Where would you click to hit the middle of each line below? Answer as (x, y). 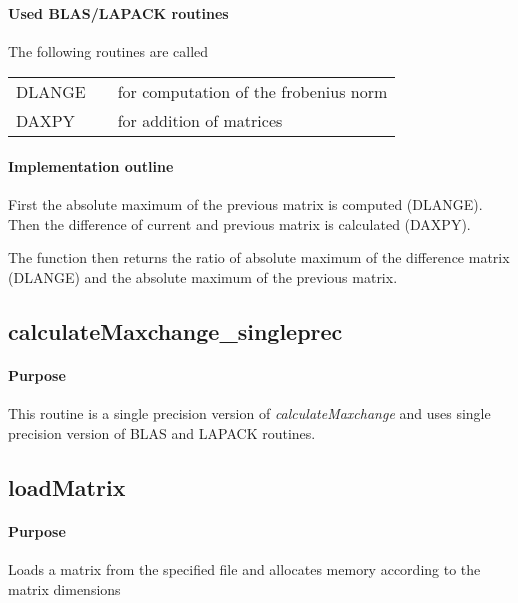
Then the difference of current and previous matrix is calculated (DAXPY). (239, 223)
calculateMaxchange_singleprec (175, 330)
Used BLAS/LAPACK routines (118, 12)
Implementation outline (91, 165)
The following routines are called (108, 50)
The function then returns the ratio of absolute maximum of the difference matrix (259, 257)
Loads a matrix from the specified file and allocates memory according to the (244, 568)
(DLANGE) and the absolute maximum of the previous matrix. (203, 276)
